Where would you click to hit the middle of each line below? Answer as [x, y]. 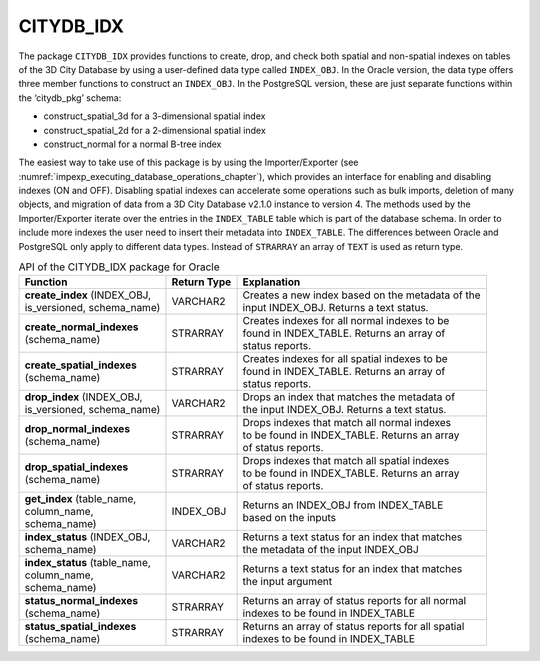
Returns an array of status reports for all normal [354, 601]
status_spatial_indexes [80, 627]
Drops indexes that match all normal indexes [347, 423]
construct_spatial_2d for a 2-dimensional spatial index [155, 130]
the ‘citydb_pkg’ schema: [70, 97]
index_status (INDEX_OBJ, [87, 537]
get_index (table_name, [80, 499]
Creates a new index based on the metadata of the [361, 295]
